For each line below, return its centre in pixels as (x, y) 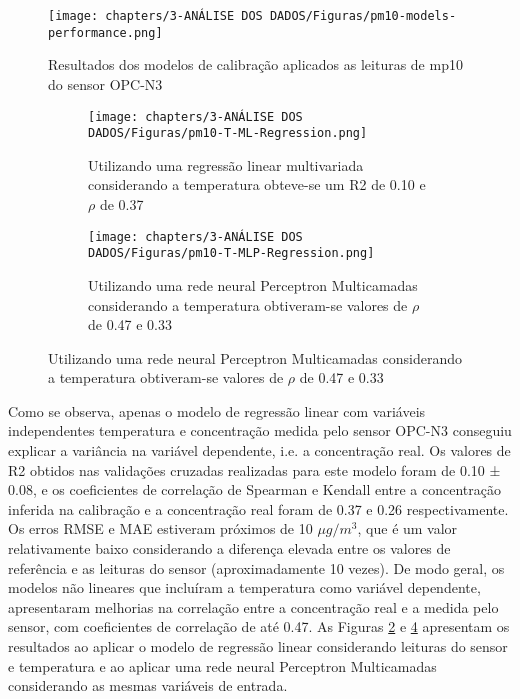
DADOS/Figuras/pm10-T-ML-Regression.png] (228, 133)
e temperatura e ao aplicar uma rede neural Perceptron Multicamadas (222, 665)
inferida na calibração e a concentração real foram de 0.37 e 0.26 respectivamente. (258, 508)
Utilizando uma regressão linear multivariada (226, 164)
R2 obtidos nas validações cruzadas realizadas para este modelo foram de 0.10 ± (254, 469)
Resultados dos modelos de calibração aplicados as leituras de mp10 (255, 64)
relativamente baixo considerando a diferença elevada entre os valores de (229, 548)
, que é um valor (407, 528)
